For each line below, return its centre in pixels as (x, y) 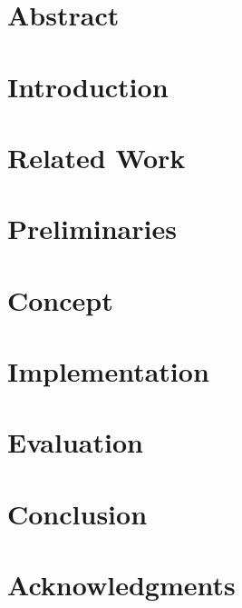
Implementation (108, 371)
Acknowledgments (121, 585)
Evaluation (75, 442)
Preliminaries (92, 229)
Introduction (88, 86)
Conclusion (77, 513)
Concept (60, 299)
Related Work (97, 157)
